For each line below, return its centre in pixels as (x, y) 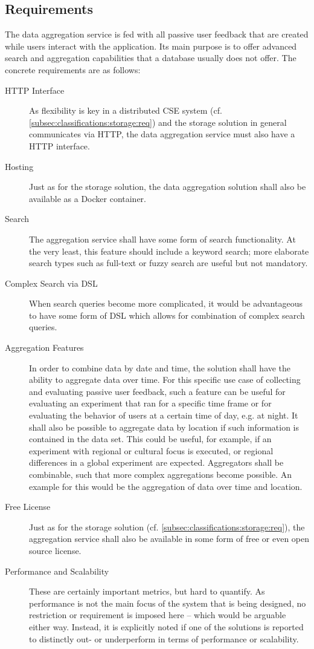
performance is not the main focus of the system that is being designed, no (168, 603)
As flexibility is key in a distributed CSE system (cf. (126, 110)
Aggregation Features (44, 347)
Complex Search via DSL (51, 283)
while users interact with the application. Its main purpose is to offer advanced (151, 46)
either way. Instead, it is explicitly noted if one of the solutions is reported (166, 626)
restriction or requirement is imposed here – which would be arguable (158, 615)
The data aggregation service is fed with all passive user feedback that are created (157, 34)
